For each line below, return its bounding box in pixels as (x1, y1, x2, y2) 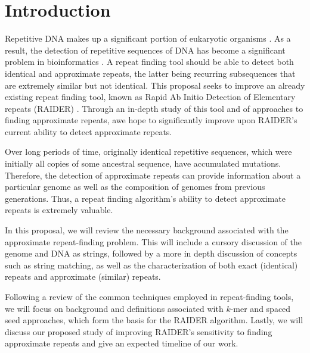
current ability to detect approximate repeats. (5, 125, 172, 138)
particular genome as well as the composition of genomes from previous (5, 180, 265, 193)
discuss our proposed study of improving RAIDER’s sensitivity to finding (5, 325, 272, 338)
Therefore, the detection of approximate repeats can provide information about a (5, 168, 301, 181)
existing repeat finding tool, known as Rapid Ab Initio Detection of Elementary (5, 90, 296, 103)
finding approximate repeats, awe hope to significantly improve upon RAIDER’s (5, 114, 297, 126)
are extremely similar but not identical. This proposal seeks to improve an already (5, 79, 305, 91)
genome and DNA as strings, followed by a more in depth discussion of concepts (5, 247, 297, 260)
